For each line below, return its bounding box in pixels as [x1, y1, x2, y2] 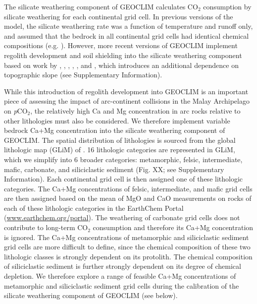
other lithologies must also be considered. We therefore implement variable [4, 115, 230, 125]
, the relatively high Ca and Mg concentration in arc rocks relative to [30, 105, 241, 116]
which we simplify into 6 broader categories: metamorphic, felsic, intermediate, [4, 154, 243, 164]
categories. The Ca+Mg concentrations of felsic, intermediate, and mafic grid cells [4, 183, 253, 193]
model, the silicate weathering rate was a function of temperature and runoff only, [4, 21, 253, 31]
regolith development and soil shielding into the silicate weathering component [4, 50, 242, 60]
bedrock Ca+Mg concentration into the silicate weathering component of [4, 125, 225, 135]
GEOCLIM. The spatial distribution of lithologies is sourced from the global [4, 134, 236, 145]
